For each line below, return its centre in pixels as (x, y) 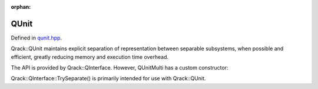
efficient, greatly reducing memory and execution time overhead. (90, 57)
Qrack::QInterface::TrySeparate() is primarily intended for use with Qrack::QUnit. (108, 78)
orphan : (21, 7)
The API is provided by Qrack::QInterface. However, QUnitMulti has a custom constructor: (120, 68)
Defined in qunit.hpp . (36, 38)
